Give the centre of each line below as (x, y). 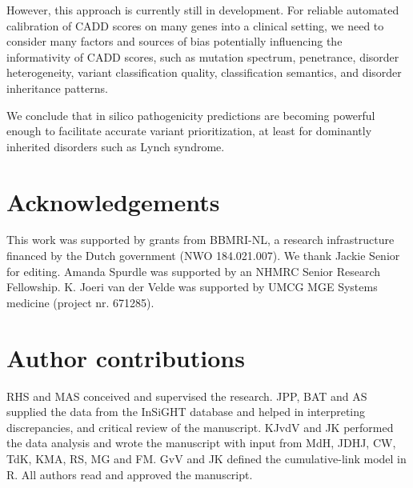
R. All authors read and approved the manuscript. (130, 474)
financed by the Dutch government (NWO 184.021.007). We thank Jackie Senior (203, 256)
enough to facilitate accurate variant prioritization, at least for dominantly (189, 131)
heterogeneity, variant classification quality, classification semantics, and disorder (204, 72)
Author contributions (126, 357)
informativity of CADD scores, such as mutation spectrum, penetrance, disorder (203, 56)
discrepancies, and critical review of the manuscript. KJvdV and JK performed (200, 427)
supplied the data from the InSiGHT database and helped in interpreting (186, 412)
